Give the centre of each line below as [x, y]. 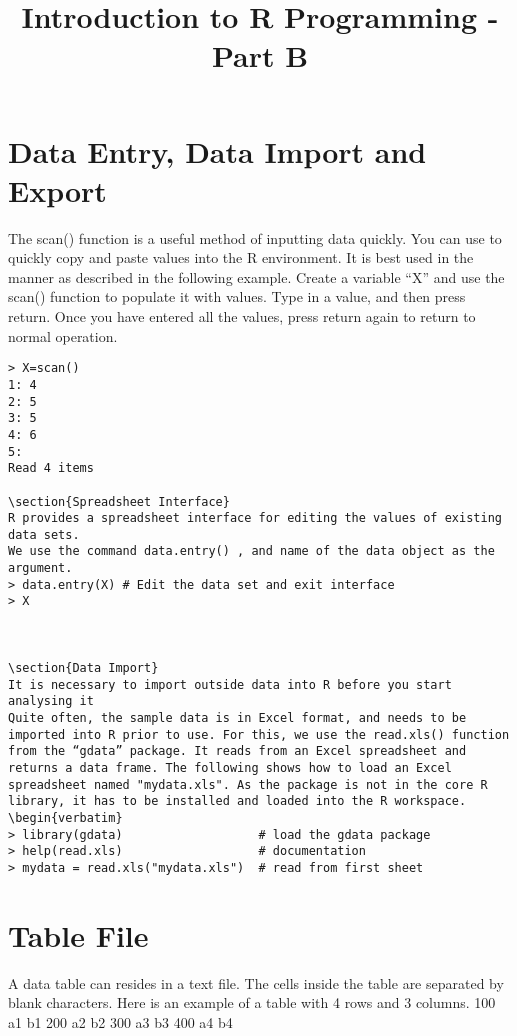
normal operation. [63, 335]
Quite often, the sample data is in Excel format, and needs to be [237, 718]
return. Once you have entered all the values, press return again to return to [242, 316]
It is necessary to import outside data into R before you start [230, 684]
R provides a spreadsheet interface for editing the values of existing [255, 518]
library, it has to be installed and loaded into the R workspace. [237, 801]
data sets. [44, 534]
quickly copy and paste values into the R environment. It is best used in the [241, 257]
